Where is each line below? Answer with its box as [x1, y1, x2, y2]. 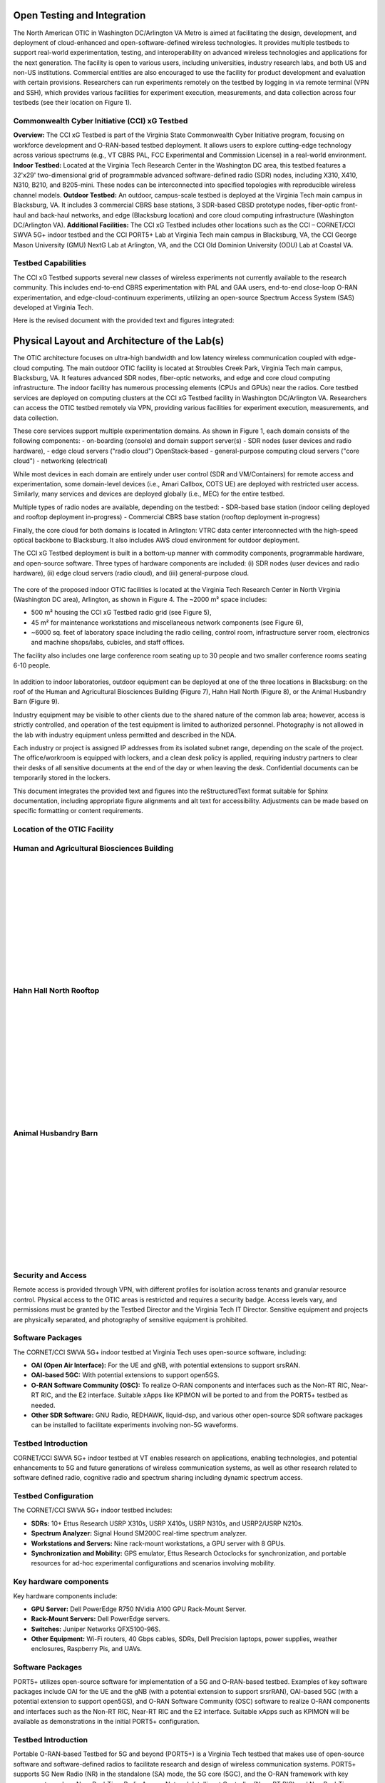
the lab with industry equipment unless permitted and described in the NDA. [13, 730, 237, 739]
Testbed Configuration [13, 1491, 94, 1501]
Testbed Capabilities [13, 258, 87, 268]
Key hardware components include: [13, 1591, 118, 1600]
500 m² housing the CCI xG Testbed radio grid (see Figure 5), [31, 608, 212, 617]
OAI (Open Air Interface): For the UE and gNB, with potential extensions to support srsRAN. [31, 1361, 301, 1369]
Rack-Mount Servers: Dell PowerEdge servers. [31, 1615, 170, 1623]
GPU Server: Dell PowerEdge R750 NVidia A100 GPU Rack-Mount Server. [31, 1605, 247, 1613]
